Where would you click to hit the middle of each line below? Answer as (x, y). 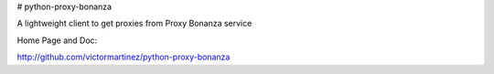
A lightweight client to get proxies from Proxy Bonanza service (134, 24)
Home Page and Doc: (57, 40)
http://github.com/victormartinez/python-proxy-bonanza (123, 57)
